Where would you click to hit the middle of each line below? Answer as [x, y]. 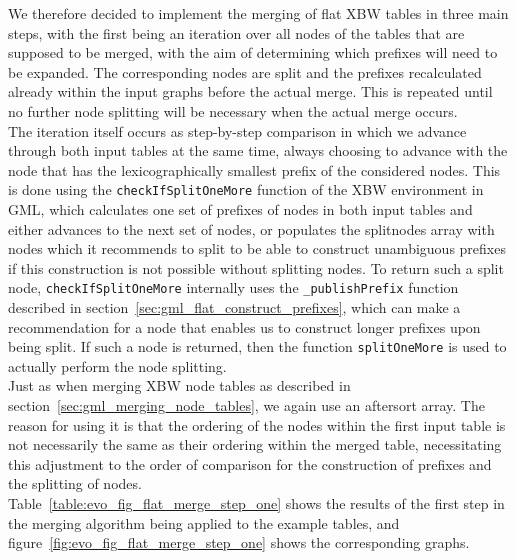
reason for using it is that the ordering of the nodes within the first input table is [257, 424]
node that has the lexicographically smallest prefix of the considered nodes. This [254, 169]
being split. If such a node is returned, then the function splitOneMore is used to [257, 346]
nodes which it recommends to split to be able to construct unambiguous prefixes [257, 248]
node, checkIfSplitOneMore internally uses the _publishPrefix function [233, 287]
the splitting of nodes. [75, 483]
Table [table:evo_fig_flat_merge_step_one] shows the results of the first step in [256, 503]
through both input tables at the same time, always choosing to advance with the [258, 150]
